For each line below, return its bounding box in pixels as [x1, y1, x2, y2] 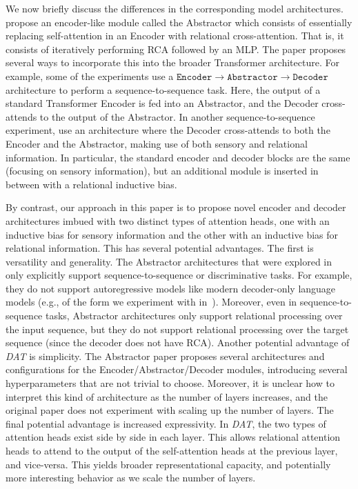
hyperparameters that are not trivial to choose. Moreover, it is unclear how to [6, 376, 335, 390]
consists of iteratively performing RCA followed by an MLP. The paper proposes [6, 41, 346, 56]
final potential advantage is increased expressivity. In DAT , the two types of [6, 416, 326, 430]
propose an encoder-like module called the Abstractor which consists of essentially [6, 14, 352, 29]
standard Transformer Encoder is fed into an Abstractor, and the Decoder [6, 96, 319, 110]
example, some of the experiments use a [6, 68, 174, 83]
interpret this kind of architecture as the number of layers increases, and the [6, 389, 328, 403]
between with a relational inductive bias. [6, 177, 177, 191]
